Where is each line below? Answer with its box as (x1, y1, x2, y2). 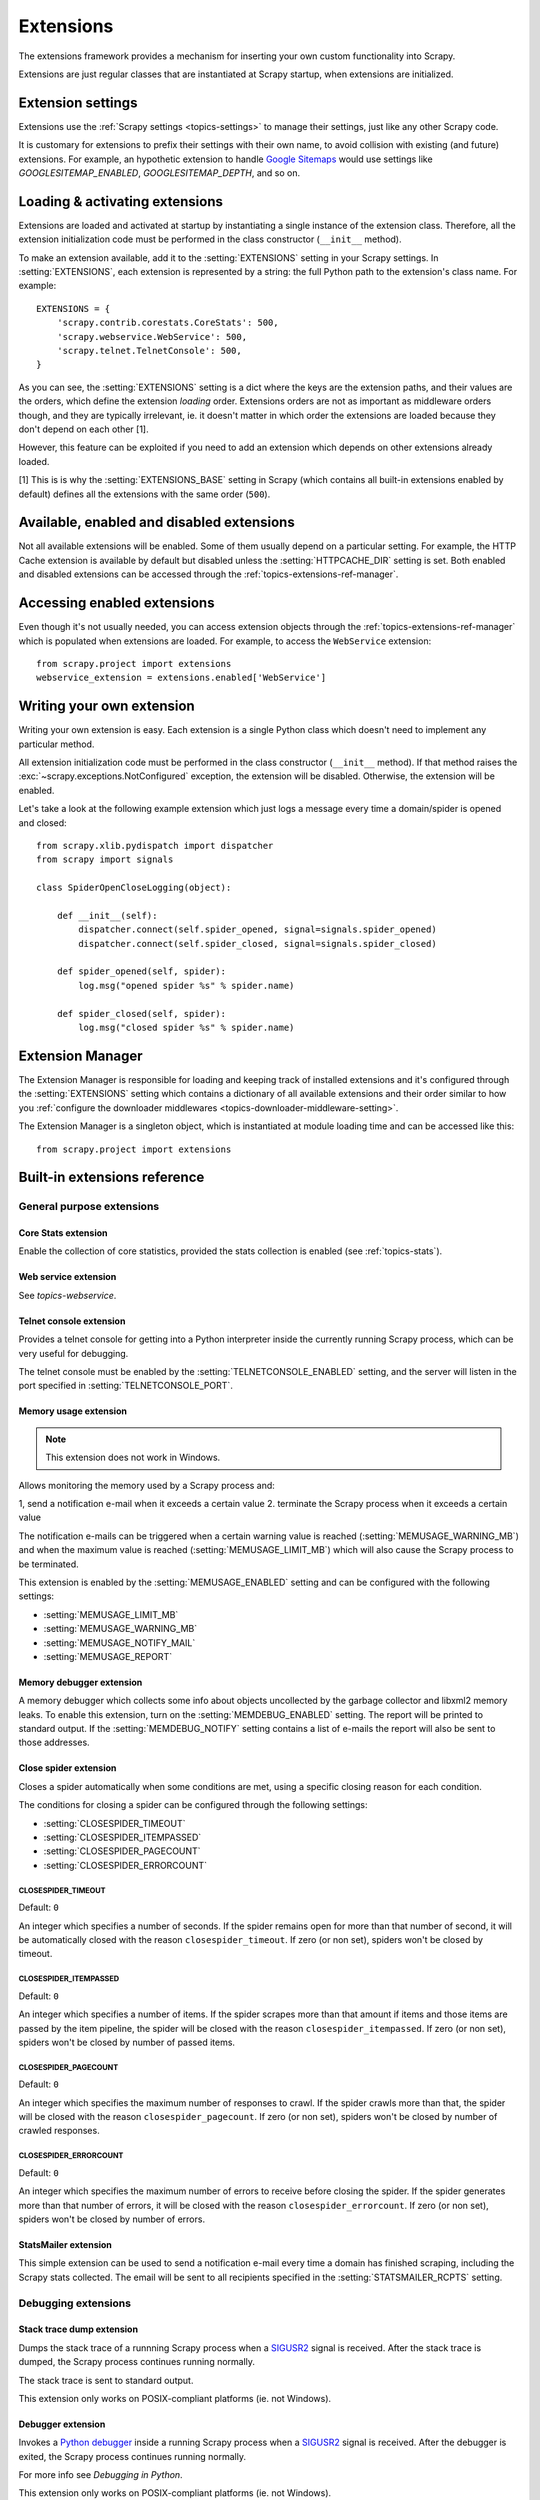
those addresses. (18, 1736, 90, 1749)
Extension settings (18, 94, 138, 111)
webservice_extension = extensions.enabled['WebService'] (36, 672, 327, 684)
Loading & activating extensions (18, 193, 224, 210)
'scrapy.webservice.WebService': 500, (56, 331, 248, 342)
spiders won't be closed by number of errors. (18, 2213, 205, 2225)
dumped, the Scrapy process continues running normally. (18, 2356, 255, 2368)
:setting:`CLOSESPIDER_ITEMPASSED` (43, 1831, 202, 1844)
